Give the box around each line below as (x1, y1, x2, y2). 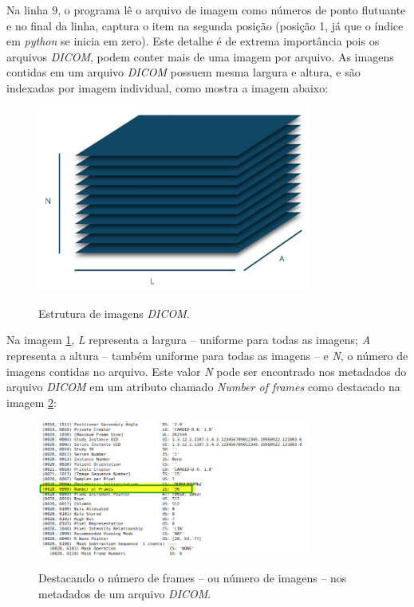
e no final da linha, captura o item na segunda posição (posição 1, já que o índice (6, 17, 404, 33)
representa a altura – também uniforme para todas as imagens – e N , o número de (6, 347, 408, 363)
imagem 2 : (6, 394, 57, 410)
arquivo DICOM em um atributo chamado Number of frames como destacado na (6, 378, 400, 395)
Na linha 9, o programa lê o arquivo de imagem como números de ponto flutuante (6, 2, 406, 18)
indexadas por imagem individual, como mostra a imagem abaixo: (6, 79, 329, 96)
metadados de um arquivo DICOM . (38, 585, 211, 601)
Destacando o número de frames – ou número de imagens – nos (38, 570, 347, 586)
